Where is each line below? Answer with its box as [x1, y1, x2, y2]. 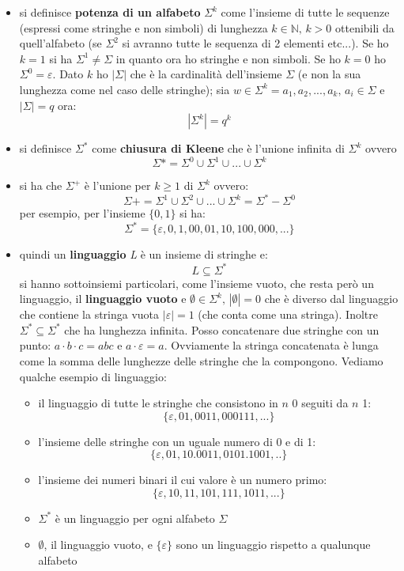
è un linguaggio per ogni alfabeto [55, 509, 215, 526]
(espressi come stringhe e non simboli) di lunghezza [19, 19, 268, 36]
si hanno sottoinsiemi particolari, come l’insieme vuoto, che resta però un [19, 274, 374, 291]
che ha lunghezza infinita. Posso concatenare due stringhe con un [64, 321, 379, 338]
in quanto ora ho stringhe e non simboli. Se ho [115, 50, 341, 66]
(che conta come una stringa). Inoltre [198, 306, 379, 323]
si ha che [19, 177, 62, 194]
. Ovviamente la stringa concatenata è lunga [164, 337, 379, 354]
